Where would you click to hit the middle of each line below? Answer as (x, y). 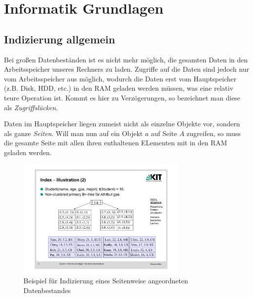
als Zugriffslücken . (31, 107)
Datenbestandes (47, 290)
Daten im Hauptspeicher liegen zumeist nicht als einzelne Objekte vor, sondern (122, 124)
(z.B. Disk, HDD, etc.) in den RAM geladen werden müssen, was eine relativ (119, 88)
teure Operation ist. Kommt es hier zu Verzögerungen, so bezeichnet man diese (122, 97)
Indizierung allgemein (60, 39)
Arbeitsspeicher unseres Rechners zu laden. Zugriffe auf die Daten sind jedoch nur (126, 69)
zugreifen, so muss (214, 133)
